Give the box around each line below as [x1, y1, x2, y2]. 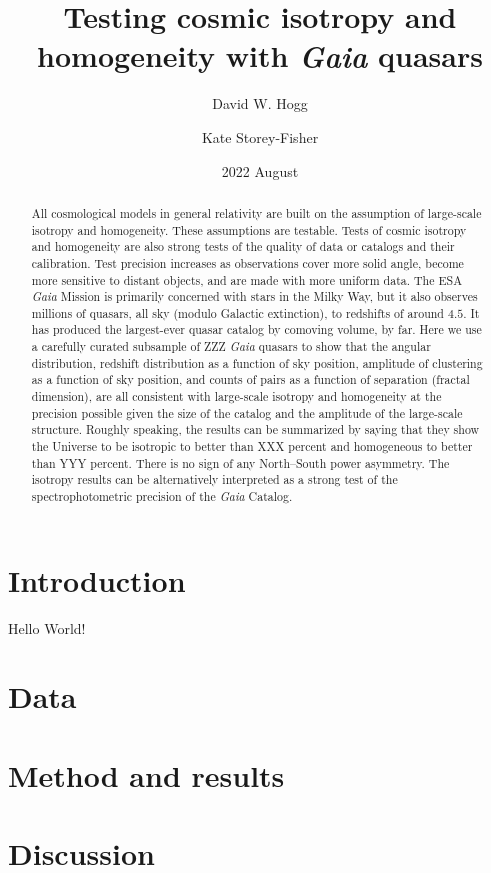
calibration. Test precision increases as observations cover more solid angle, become [31, 254, 464, 271]
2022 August [221, 160, 299, 181]
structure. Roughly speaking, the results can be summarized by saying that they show [31, 421, 480, 438]
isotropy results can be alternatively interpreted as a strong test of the [31, 471, 398, 488]
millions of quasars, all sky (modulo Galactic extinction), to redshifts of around [31, 304, 444, 321]
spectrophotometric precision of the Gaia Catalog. [31, 488, 293, 505]
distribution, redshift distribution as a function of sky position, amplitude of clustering [31, 354, 483, 371]
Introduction [8, 559, 186, 600]
